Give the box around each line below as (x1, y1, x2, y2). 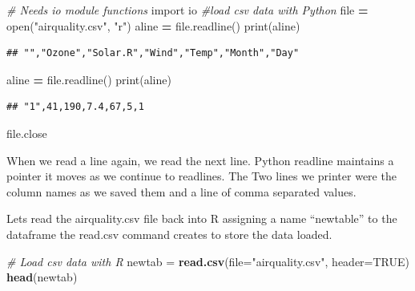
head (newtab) (6, 269, 78, 285)
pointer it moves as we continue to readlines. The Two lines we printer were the (6, 168, 397, 184)
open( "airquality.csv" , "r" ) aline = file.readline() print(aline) (6, 17, 300, 34)
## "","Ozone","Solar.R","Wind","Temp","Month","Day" (6, 47, 300, 59)
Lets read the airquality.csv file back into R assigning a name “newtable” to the (6, 210, 397, 227)
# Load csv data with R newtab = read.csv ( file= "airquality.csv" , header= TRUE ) (6, 253, 409, 269)
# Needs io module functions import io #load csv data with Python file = (6, 2, 369, 18)
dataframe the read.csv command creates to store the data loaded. (6, 225, 332, 242)
